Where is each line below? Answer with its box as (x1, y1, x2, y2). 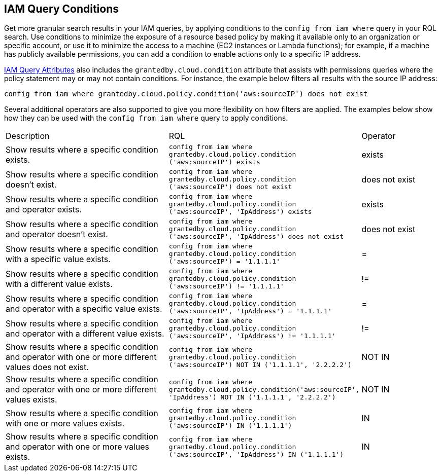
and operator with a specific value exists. (6, 303, 162, 314)
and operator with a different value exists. (6, 328, 164, 339)
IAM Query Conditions (4, 3, 119, 15)
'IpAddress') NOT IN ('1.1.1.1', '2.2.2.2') (168, 393, 336, 401)
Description (6, 131, 50, 141)
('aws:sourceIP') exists (168, 158, 260, 166)
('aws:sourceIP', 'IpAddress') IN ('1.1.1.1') (168, 450, 344, 458)
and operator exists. (6, 204, 82, 214)
